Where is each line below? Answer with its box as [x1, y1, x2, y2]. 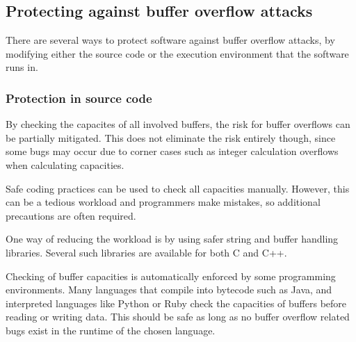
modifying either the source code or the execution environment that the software [6, 46, 349, 60]
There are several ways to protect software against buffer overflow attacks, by [6, 33, 335, 47]
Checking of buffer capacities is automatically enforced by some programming [6, 268, 336, 283]
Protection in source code [6, 89, 152, 106]
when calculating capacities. [6, 157, 124, 172]
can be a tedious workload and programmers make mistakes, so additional [6, 195, 321, 209]
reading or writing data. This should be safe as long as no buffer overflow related [6, 309, 350, 324]
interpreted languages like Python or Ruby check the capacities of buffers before [6, 295, 347, 310]
